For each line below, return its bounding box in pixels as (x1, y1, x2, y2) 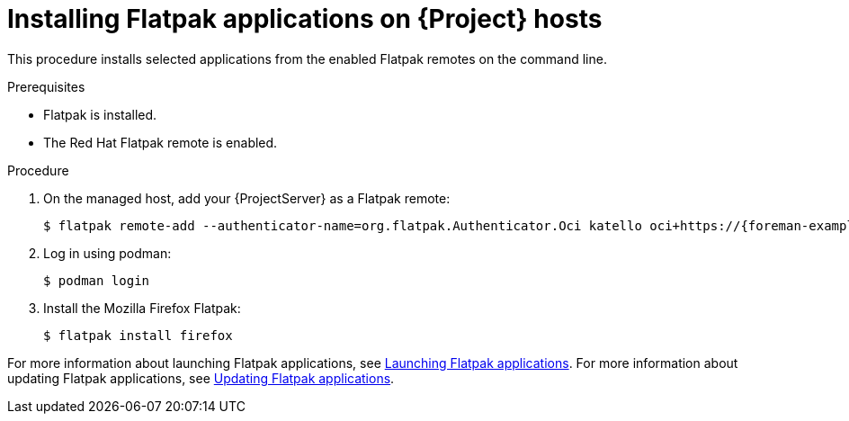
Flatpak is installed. (43, 106, 157, 122)
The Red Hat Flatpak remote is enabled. (43, 134, 278, 150)
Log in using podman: (43, 245, 172, 261)
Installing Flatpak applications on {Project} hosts (7, 4, 603, 34)
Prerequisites (7, 78, 85, 94)
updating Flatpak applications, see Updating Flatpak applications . (7, 370, 395, 386)
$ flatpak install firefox (43, 327, 233, 343)
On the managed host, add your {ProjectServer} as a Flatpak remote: (43, 190, 451, 206)
